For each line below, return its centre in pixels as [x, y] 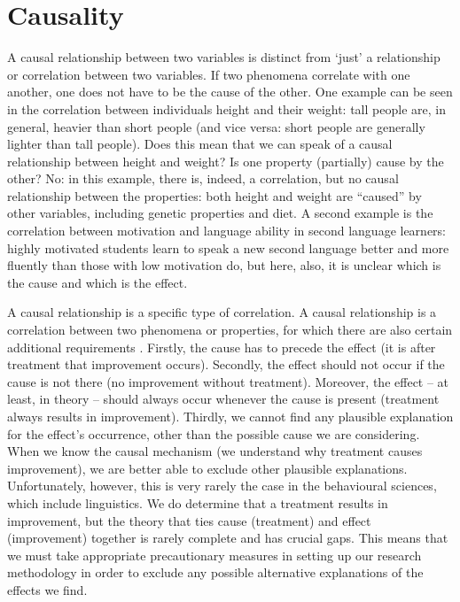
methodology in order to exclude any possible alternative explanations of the [215, 572]
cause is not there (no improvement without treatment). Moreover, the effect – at [228, 381]
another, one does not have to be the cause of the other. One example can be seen [230, 92]
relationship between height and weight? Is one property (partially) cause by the [226, 161]
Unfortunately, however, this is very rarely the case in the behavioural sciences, [222, 486]
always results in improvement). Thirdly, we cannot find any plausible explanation [230, 416]
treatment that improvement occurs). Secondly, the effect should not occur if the [226, 364]
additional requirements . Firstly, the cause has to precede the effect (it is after [222, 347]
